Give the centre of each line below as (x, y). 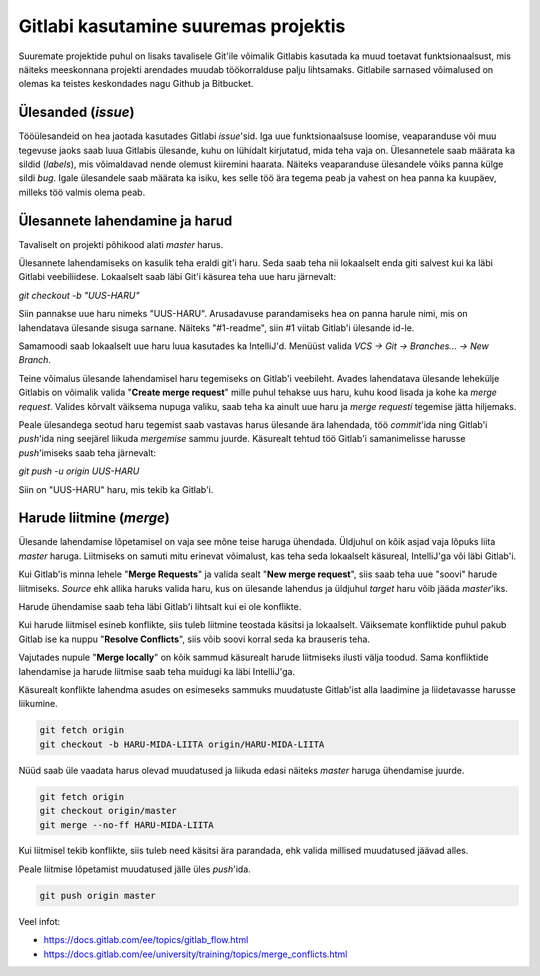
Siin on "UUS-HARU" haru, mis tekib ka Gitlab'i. (116, 489)
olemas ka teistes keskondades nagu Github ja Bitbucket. (136, 84)
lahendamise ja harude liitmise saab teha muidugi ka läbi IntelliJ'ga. (156, 671)
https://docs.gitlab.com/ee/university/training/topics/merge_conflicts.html (195, 954)
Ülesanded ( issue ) (76, 112)
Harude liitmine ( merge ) (94, 518)
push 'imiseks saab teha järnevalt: (87, 452)
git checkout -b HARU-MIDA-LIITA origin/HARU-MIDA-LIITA (182, 744)
